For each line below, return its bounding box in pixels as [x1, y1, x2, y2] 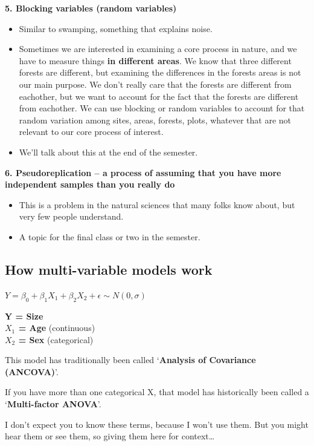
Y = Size [5, 309, 43, 322]
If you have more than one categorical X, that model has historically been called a [5, 385, 309, 398]
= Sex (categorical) [18, 333, 94, 346]
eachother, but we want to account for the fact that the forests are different [19, 90, 299, 102]
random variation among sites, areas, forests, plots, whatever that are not [19, 113, 292, 126]
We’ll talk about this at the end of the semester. [19, 145, 198, 158]
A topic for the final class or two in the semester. [19, 230, 200, 243]
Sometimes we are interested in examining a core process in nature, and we [19, 42, 297, 55]
